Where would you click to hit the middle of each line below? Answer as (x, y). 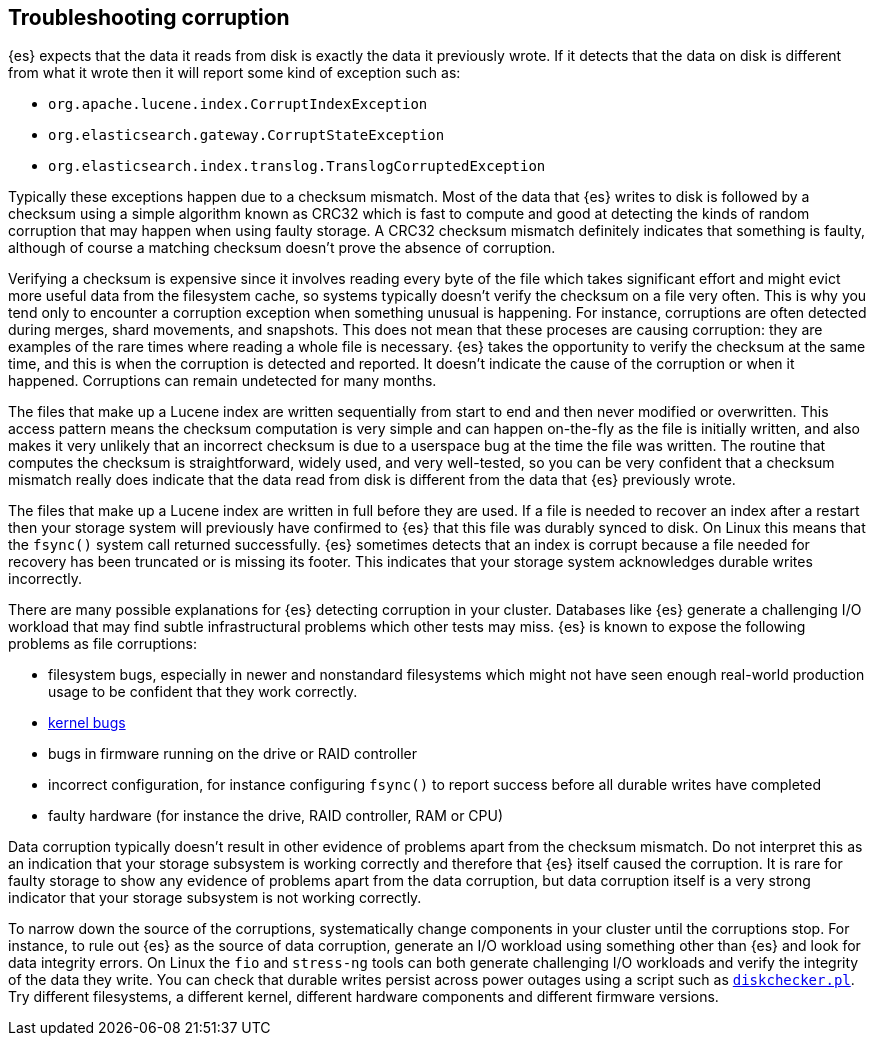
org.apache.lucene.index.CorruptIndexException (238, 104)
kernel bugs (87, 723)
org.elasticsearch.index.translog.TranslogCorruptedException (297, 166)
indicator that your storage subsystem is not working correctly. (215, 898)
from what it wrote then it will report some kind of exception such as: (234, 73)
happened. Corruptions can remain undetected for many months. (222, 381)
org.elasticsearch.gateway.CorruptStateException (246, 135)
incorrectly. (45, 579)
